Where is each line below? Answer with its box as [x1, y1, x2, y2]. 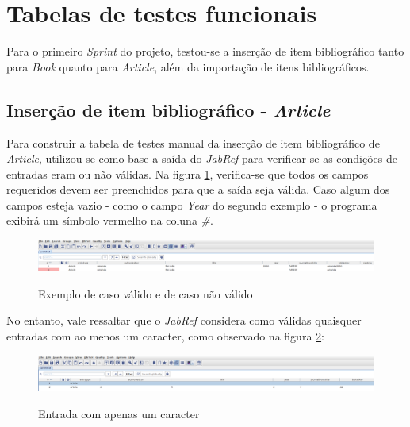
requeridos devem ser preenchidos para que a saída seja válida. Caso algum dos [6, 181, 390, 198]
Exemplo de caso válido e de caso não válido [38, 285, 253, 302]
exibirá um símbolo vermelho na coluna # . [6, 212, 213, 229]
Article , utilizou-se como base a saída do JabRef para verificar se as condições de [6, 150, 397, 167]
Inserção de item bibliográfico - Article [6, 97, 331, 121]
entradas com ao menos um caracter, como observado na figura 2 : [6, 328, 324, 344]
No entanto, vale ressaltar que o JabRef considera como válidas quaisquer [6, 312, 362, 329]
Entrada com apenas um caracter [38, 405, 200, 421]
